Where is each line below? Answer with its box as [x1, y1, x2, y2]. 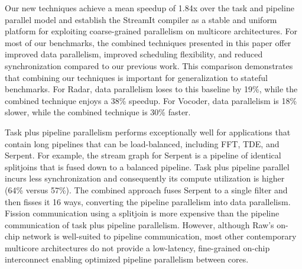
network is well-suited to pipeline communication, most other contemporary [22, 230, 297, 242]
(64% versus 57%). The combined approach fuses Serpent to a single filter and [5, 183, 288, 196]
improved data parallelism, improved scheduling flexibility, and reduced [5, 48, 263, 60]
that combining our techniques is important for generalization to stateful [5, 71, 268, 83]
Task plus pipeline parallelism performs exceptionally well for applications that [5, 125, 291, 138]
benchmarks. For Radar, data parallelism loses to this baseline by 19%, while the [5, 83, 298, 95]
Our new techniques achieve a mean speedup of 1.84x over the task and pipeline [5, 2, 294, 14]
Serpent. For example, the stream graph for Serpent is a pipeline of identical [5, 149, 281, 161]
